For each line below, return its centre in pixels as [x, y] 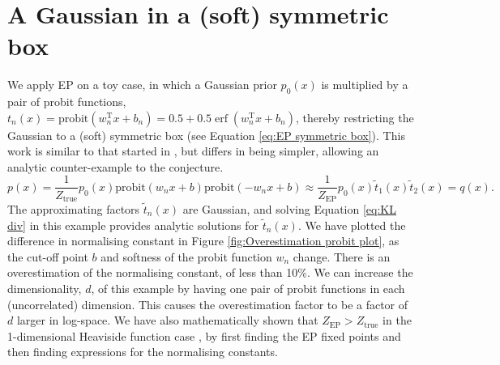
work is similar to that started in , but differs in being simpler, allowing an [193, 151]
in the [397, 320]
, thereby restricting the [355, 117]
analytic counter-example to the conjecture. [115, 166]
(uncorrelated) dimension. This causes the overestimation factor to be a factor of [208, 304]
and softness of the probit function [186, 256]
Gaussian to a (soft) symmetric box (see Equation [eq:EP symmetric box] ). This [206, 135]
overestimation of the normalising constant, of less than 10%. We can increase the [210, 272]
